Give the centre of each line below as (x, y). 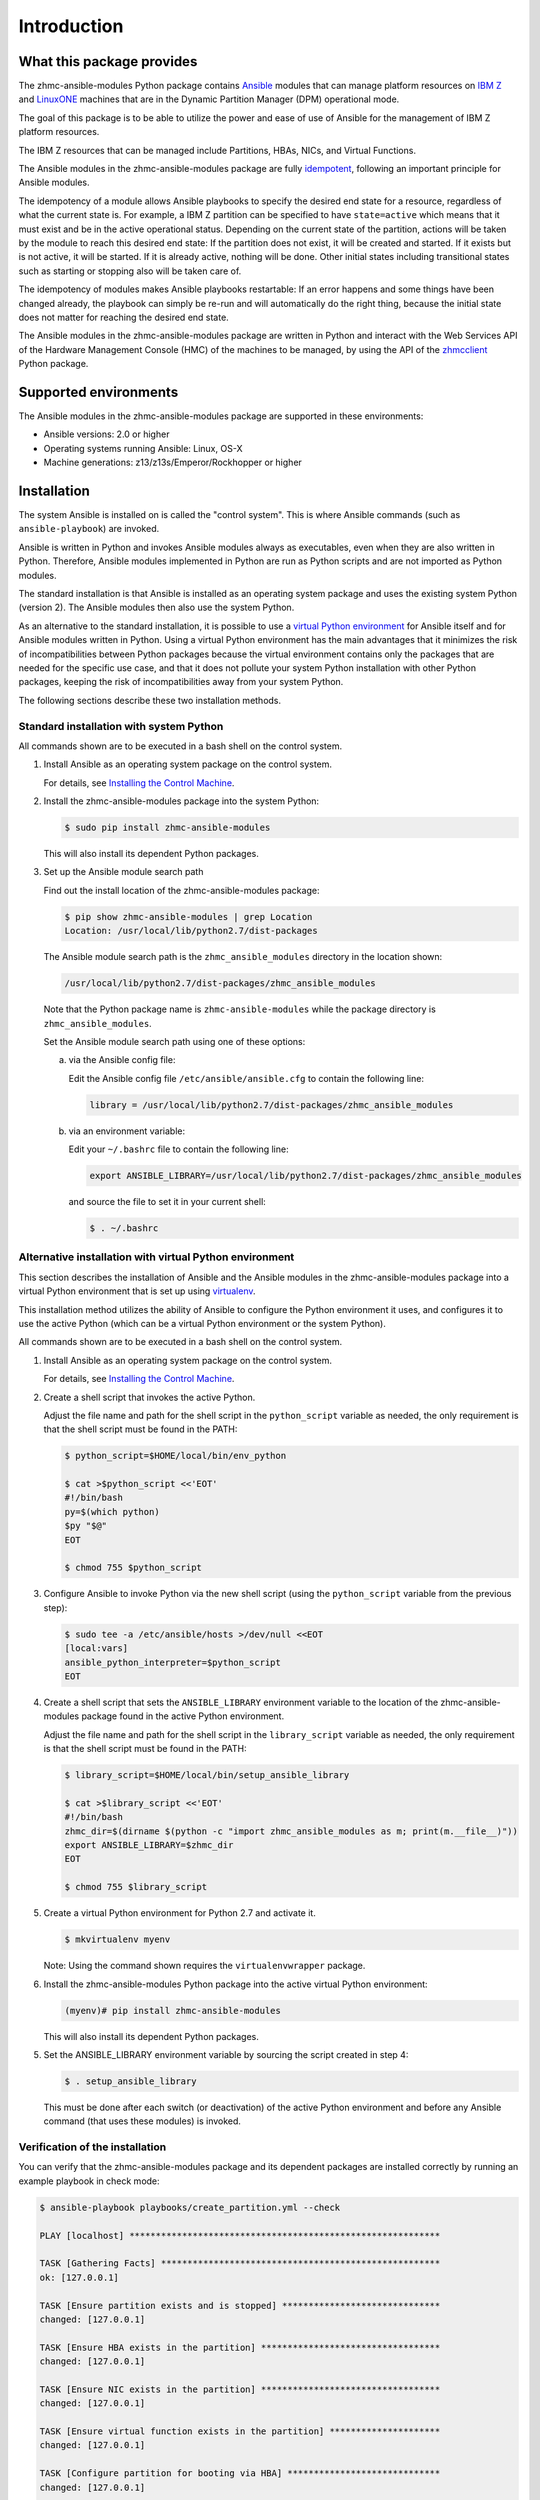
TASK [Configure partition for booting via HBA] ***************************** (240, 2473)
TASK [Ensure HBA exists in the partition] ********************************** (240, 2347)
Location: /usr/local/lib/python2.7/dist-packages (191, 931)
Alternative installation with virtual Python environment (156, 1257)
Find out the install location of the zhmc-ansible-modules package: (181, 890)
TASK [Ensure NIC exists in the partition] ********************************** (240, 2389)
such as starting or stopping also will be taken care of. (130, 271)
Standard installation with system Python (121, 726)
